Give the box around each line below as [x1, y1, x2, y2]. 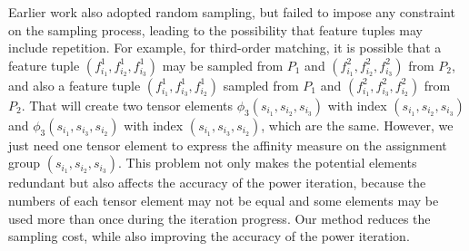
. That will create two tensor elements [21, 95, 234, 114]
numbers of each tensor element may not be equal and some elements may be [8, 190, 439, 209]
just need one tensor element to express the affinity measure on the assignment [8, 135, 447, 154]
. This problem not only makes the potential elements [118, 153, 417, 172]
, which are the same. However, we [261, 115, 454, 134]
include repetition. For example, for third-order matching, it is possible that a [8, 38, 442, 57]
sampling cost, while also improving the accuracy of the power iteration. [8, 227, 410, 246]
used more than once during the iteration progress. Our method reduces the [8, 208, 431, 227]
